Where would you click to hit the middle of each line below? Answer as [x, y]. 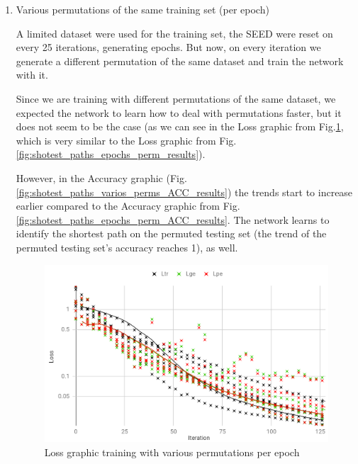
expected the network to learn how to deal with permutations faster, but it [179, 112]
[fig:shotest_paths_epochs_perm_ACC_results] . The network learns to [173, 219]
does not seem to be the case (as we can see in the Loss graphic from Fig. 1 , [180, 126]
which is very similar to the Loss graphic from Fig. [126, 140]
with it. [32, 75]
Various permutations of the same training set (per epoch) [142, 9]
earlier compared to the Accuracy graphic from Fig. [128, 206]
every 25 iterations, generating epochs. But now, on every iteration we [168, 47]
